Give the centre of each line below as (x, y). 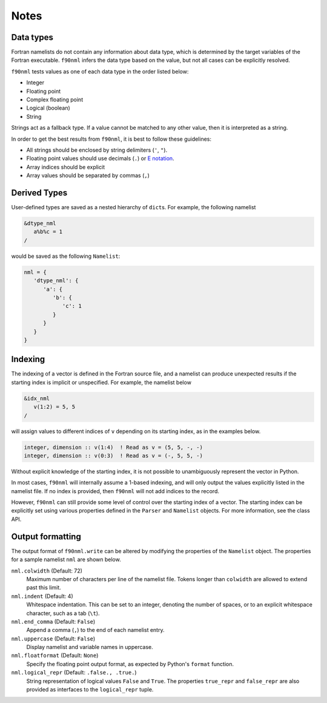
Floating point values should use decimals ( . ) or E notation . (101, 158)
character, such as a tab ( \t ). (63, 613)
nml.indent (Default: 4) (42, 596)
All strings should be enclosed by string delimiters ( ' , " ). (97, 150)
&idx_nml (37, 398)
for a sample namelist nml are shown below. (66, 560)
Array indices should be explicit (66, 167)
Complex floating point (55, 99)
